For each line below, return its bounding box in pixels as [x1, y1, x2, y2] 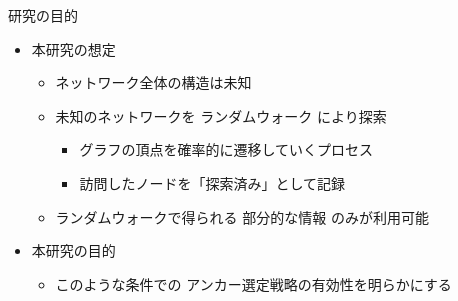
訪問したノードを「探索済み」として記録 [79, 172, 345, 193]
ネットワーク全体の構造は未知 [55, 72, 252, 93]
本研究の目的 [31, 240, 116, 261]
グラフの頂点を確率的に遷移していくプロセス [79, 139, 373, 160]
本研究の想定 [31, 38, 116, 59]
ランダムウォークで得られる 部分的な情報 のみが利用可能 [55, 206, 429, 227]
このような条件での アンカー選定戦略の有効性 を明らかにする [55, 273, 452, 294]
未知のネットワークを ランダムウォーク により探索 [55, 105, 387, 126]
